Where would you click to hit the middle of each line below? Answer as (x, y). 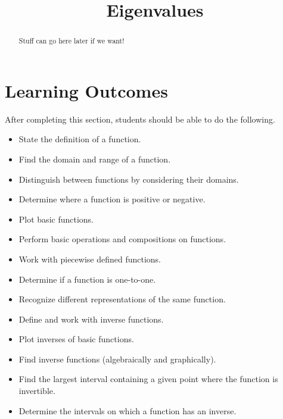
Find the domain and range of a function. (95, 159)
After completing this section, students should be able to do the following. (140, 119)
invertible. (37, 391)
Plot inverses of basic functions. (76, 339)
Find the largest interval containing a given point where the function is (148, 379)
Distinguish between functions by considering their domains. (129, 179)
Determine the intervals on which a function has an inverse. (127, 410)
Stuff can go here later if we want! (71, 41)
